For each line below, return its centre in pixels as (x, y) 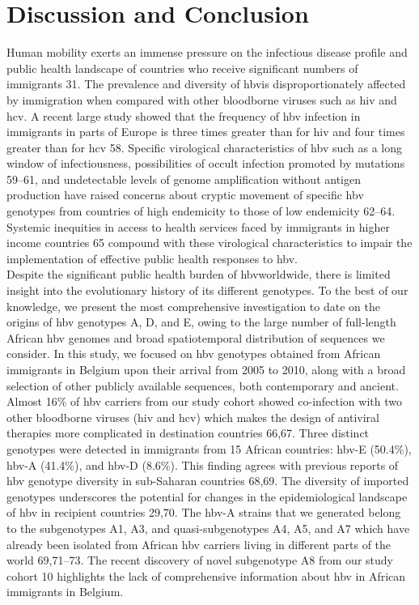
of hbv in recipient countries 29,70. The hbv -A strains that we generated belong (204, 512)
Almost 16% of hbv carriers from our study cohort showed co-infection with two (204, 401)
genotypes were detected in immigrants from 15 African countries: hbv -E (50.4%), (209, 448)
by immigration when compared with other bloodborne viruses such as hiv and (202, 99)
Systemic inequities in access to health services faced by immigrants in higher (198, 226)
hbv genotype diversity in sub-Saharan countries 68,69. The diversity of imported (208, 481)
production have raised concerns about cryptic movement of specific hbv (185, 195)
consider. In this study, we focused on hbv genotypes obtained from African (194, 354)
